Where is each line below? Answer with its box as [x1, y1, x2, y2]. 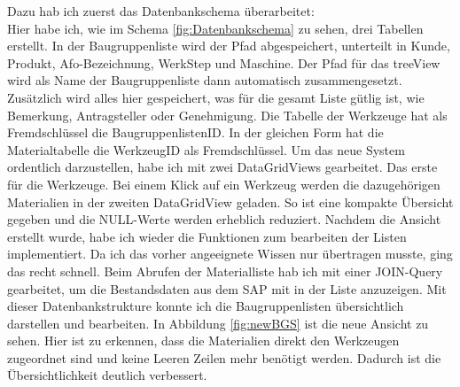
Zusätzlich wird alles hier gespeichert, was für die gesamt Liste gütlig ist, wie [7, 88, 425, 106]
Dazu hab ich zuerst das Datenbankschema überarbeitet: [7, 2, 315, 19]
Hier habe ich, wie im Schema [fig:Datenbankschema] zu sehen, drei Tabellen [7, 19, 424, 37]
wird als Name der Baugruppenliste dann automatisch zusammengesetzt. [7, 71, 402, 89]
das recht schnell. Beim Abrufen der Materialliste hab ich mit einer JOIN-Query [7, 261, 443, 280]
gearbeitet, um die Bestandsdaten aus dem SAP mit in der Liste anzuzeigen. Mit [7, 279, 447, 298]
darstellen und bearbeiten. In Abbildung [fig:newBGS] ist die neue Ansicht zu [7, 313, 429, 332]
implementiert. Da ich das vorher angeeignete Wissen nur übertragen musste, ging [7, 244, 453, 263]
